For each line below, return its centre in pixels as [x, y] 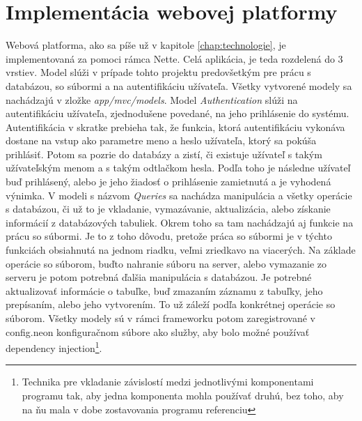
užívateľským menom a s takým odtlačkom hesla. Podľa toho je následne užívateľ [178, 168]
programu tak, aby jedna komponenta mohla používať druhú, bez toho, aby [183, 396]
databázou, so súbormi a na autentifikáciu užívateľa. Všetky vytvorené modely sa [179, 85]
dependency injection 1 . [54, 347]
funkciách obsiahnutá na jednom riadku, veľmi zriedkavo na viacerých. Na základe [181, 250]
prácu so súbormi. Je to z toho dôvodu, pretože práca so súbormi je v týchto [169, 236]
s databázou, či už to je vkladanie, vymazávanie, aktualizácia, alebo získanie [168, 209]
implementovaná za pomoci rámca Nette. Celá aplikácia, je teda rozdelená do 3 [174, 58]
